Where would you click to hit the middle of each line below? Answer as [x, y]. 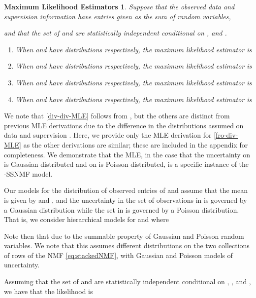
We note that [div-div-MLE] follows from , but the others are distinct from [117, 116]
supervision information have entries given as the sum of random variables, [117, 16]
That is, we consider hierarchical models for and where [86, 219]
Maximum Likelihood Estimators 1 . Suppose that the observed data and [119, 6]
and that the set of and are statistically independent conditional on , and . [115, 33]
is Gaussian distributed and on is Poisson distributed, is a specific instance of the [127, 164]
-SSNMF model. [28, 173]
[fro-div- [226, 135]
